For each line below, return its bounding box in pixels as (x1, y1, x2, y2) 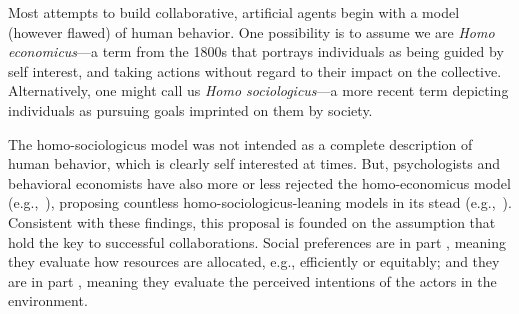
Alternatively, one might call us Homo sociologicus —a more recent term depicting (8, 80, 509, 101)
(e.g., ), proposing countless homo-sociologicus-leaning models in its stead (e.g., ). (8, 192, 512, 213)
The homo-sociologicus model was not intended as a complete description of (8, 133, 473, 154)
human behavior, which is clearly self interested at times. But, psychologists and (8, 153, 500, 174)
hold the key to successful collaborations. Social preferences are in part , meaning (8, 231, 506, 252)
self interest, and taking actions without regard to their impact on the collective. (8, 60, 502, 81)
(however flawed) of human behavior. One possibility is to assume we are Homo (8, 21, 495, 42)
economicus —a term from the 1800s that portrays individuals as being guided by (8, 41, 504, 62)
